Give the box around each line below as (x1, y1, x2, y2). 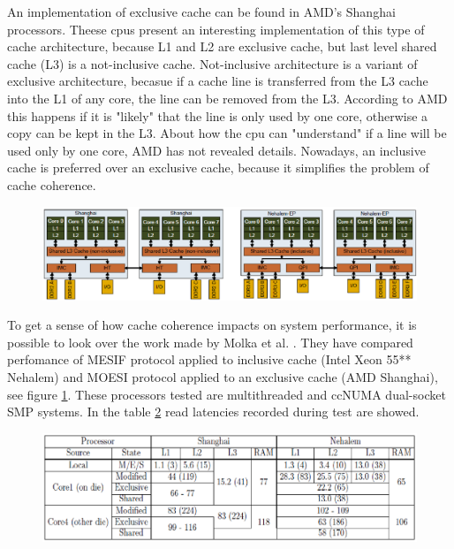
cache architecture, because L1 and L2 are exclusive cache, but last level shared (7, 37, 437, 56)
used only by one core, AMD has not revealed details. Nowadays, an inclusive (7, 141, 426, 159)
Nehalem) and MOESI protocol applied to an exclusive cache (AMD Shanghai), (7, 367, 438, 385)
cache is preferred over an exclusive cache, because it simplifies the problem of (7, 158, 429, 177)
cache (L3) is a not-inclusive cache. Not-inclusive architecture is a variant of (7, 54, 418, 72)
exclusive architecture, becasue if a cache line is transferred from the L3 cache (7, 72, 428, 90)
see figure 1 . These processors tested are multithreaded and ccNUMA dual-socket (7, 385, 446, 403)
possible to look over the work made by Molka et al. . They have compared (7, 332, 413, 351)
